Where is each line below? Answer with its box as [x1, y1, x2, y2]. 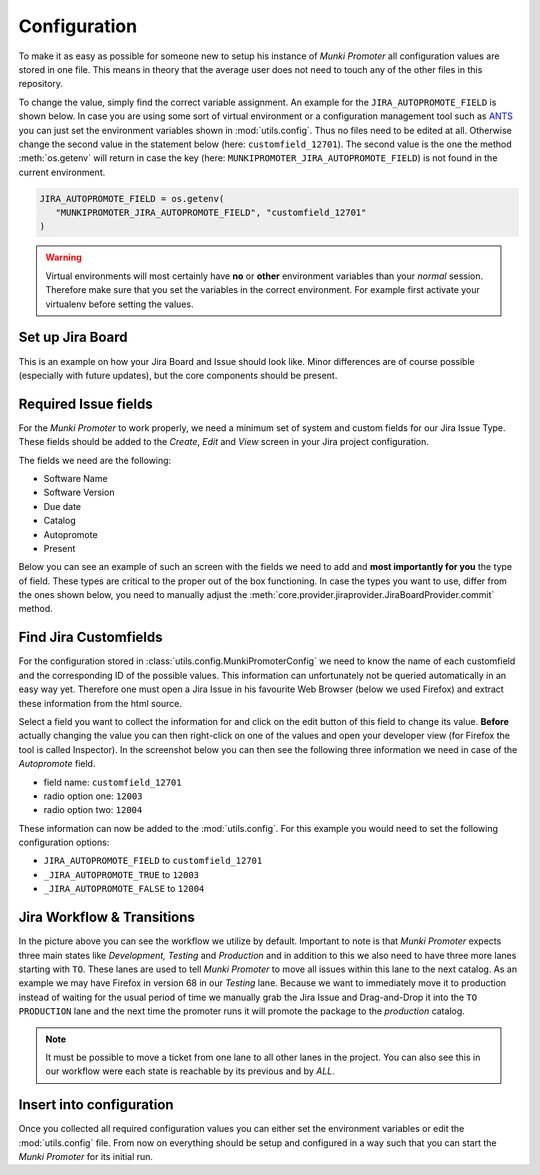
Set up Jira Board [18, 329, 129, 346]
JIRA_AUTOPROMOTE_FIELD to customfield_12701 [43, 855, 263, 867]
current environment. [18, 166, 106, 178]
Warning [45, 251, 82, 264]
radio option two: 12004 [43, 804, 143, 816]
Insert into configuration [18, 1096, 174, 1114]
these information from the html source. [18, 697, 183, 709]
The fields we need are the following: [18, 454, 172, 466]
